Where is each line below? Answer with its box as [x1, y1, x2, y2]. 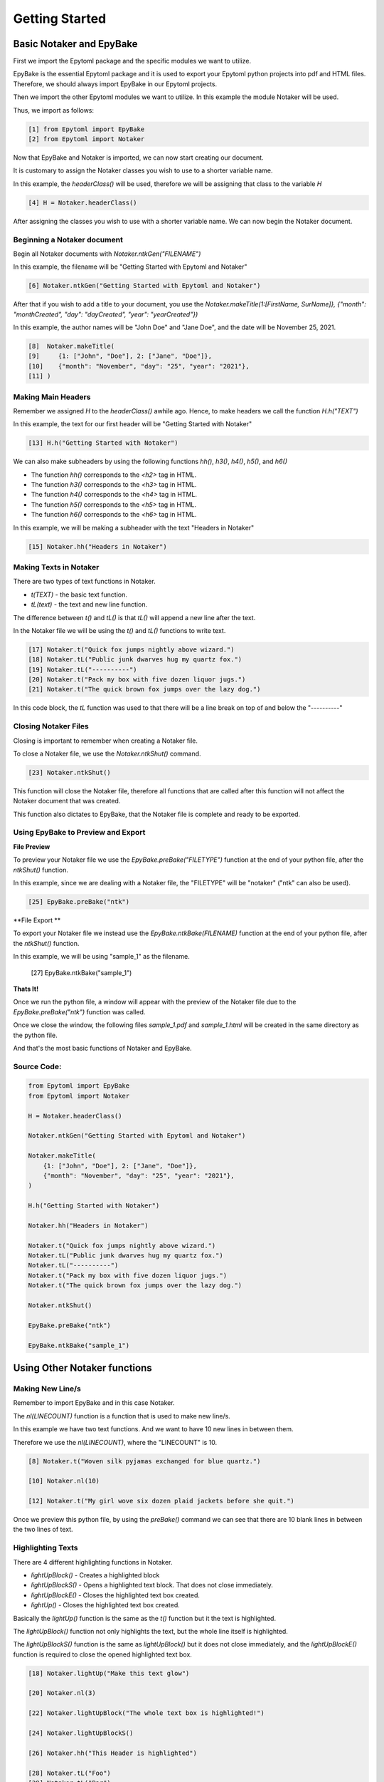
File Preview [13, 842, 50, 851]
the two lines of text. [13, 1525, 74, 1534]
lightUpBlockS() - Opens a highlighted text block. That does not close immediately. [31, 1581, 274, 1590]
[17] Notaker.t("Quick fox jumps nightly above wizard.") [28, 645, 235, 654]
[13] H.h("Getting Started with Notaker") [28, 439, 178, 447]
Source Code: [13, 1061, 62, 1071]
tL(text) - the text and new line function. [31, 600, 148, 609]
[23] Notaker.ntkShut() [28, 768, 112, 776]
